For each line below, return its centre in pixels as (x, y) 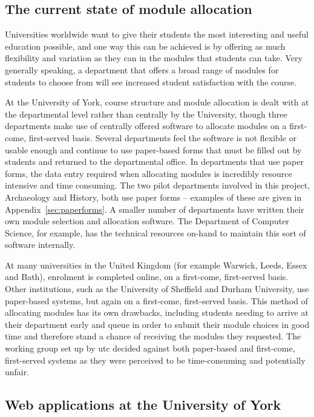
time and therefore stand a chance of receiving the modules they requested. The (153, 336)
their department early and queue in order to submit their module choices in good (157, 324)
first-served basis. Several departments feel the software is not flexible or (163, 137)
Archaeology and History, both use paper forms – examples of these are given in (153, 197)
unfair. (17, 372)
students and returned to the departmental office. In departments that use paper (155, 162)
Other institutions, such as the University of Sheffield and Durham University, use (157, 289)
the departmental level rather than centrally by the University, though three (146, 114)
